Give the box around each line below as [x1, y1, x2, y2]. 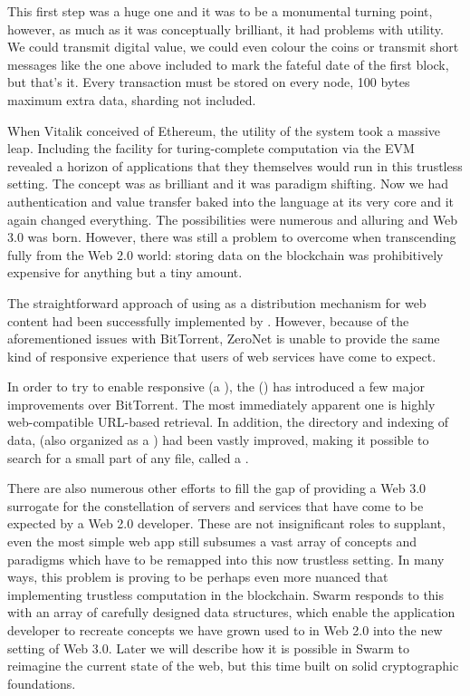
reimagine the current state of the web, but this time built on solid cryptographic [7, 656, 459, 675]
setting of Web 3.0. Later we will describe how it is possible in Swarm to [7, 638, 409, 657]
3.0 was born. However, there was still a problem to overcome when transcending [7, 227, 456, 246]
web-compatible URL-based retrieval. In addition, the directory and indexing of [7, 412, 449, 431]
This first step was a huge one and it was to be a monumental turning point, [7, 2, 433, 20]
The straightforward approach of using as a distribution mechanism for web [7, 293, 427, 312]
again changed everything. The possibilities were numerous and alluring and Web [7, 209, 458, 228]
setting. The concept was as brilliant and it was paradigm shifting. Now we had [7, 174, 448, 193]
